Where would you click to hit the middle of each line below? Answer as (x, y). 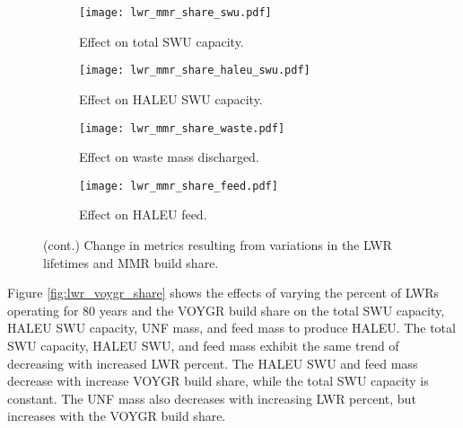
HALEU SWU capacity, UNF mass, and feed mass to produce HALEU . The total (231, 328)
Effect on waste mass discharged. (169, 157)
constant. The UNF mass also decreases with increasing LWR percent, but (212, 398)
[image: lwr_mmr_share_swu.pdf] (175, 13)
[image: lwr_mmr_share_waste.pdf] (182, 128)
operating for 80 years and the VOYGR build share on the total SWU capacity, (226, 310)
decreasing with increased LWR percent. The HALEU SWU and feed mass (213, 363)
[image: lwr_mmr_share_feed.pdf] (179, 186)
